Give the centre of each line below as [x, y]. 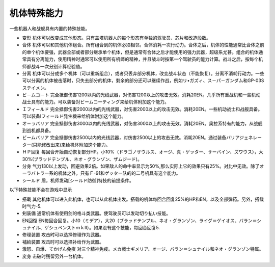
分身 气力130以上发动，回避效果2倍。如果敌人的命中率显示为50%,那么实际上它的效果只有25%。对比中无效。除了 [141, 166]
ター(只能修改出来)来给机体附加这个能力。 [66, 145]
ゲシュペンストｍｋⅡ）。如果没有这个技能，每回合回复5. [102, 228]
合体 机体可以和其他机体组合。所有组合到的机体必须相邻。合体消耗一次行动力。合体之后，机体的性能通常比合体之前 [143, 45]
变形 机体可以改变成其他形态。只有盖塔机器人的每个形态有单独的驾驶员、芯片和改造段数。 [116, 38]
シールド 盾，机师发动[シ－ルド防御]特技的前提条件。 [78, 180]
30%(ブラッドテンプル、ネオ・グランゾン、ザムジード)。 [82, 159]
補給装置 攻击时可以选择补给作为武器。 [63, 242]
